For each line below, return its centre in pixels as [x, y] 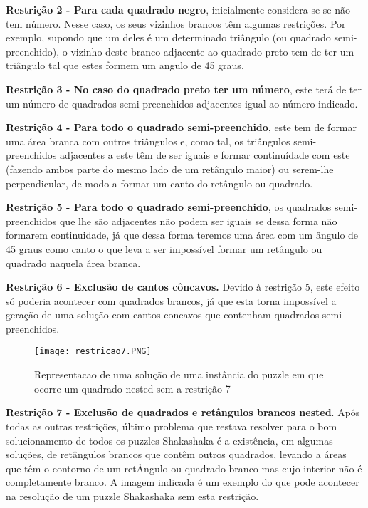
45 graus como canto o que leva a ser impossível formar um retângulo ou [164, 248]
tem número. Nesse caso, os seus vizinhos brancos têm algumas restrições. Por [176, 23]
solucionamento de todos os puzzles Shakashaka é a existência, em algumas [169, 440]
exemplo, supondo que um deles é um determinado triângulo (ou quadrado [168, 37]
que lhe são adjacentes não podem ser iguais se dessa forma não [198, 221]
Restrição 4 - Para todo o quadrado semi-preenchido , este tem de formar [182, 127]
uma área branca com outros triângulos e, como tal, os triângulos [148, 141]
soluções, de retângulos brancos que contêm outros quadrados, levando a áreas [176, 454]
